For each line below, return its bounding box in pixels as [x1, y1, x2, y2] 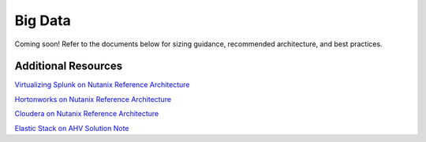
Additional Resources [14, 60, 122, 73]
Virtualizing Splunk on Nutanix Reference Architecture [14, 80, 190, 89]
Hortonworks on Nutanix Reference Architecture [14, 94, 172, 104]
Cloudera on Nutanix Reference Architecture [14, 109, 159, 118]
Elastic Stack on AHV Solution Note [14, 123, 129, 133]
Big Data [14, 12, 71, 29]
